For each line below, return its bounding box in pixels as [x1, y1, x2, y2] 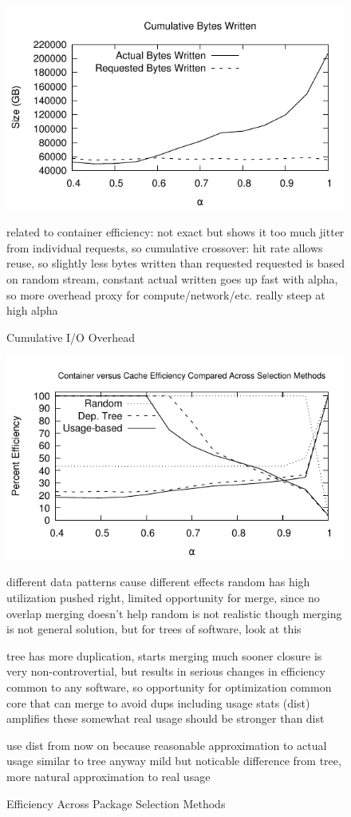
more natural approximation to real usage [6, 767, 211, 784]
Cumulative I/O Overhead [6, 328, 136, 345]
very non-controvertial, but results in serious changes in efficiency [6, 663, 325, 680]
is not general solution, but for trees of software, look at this [6, 621, 302, 637]
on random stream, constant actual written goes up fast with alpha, [6, 270, 338, 287]
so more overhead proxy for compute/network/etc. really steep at [6, 286, 325, 303]
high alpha [6, 302, 58, 319]
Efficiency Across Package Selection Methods [6, 795, 226, 811]
